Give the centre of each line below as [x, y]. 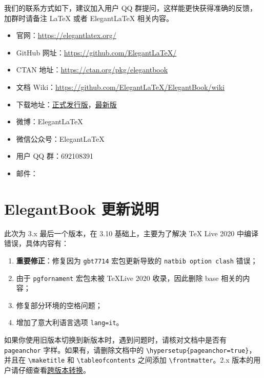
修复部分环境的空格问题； [59, 305]
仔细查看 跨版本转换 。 [54, 370]
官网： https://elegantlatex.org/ [66, 35]
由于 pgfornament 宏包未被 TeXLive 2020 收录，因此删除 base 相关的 [129, 278]
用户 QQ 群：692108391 [55, 156]
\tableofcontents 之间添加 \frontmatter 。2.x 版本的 [165, 360]
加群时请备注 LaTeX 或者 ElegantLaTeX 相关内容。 [89, 18]
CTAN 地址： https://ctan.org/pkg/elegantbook [92, 70]
